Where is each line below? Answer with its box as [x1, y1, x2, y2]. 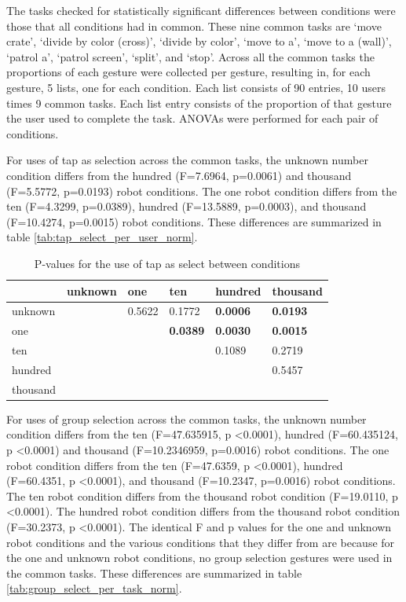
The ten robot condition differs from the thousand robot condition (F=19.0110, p [6, 487, 398, 504]
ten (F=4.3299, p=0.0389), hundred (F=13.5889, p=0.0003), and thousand [6, 198, 367, 215]
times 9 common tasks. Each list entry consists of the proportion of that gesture [6, 94, 392, 111]
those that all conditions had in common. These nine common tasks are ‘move [6, 17, 382, 34]
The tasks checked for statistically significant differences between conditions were [6, 2, 396, 18]
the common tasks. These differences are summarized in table [6, 564, 302, 581]
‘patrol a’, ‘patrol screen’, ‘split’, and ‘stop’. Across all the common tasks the [6, 48, 375, 64]
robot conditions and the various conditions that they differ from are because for [6, 534, 395, 550]
